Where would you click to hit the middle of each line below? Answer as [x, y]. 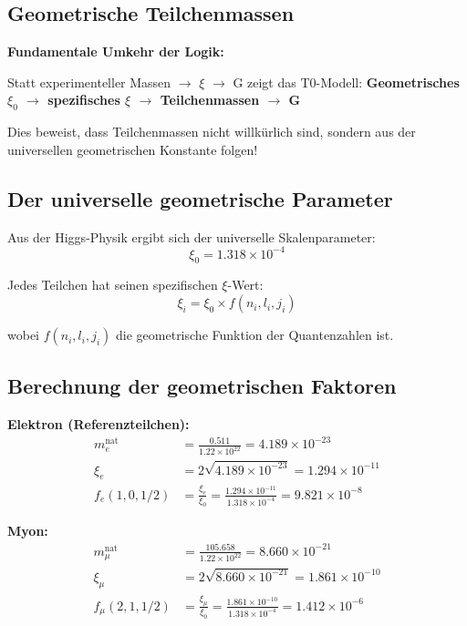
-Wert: [245, 285]
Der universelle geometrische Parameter [200, 198]
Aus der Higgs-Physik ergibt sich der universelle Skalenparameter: [192, 236]
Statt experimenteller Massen [89, 82]
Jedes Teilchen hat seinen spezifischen [113, 285]
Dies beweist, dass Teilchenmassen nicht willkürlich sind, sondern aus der [212, 132]
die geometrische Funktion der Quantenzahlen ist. [255, 335]
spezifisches [84, 100]
